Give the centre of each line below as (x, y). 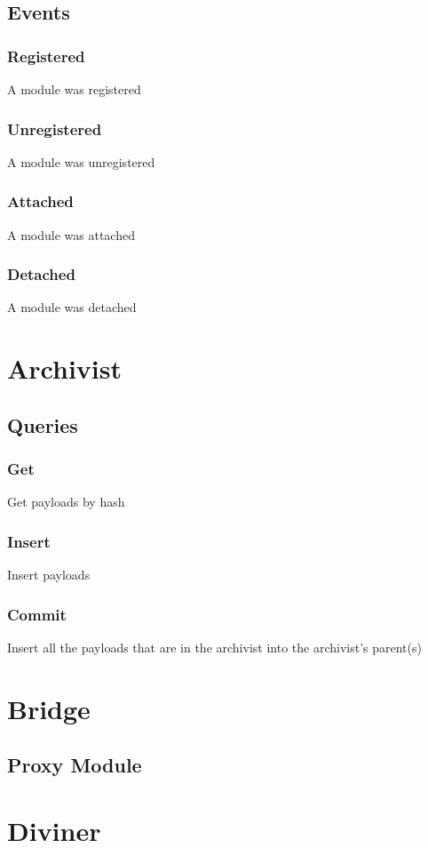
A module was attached (71, 234)
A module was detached (72, 307)
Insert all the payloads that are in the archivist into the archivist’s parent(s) (214, 648)
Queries (43, 424)
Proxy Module (75, 765)
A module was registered (74, 89)
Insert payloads (49, 575)
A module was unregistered (81, 161)
